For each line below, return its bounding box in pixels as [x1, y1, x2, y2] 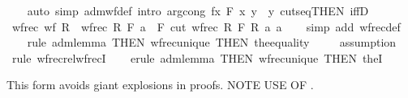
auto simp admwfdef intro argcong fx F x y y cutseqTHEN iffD [27, 2, 369, 18]
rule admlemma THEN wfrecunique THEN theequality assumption [27, 34, 397, 51]
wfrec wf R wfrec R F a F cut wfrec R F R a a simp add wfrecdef [11, 18, 401, 35]
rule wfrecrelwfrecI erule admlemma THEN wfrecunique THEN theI [11, 49, 383, 66]
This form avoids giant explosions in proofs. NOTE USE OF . [6, 76, 314, 93]
